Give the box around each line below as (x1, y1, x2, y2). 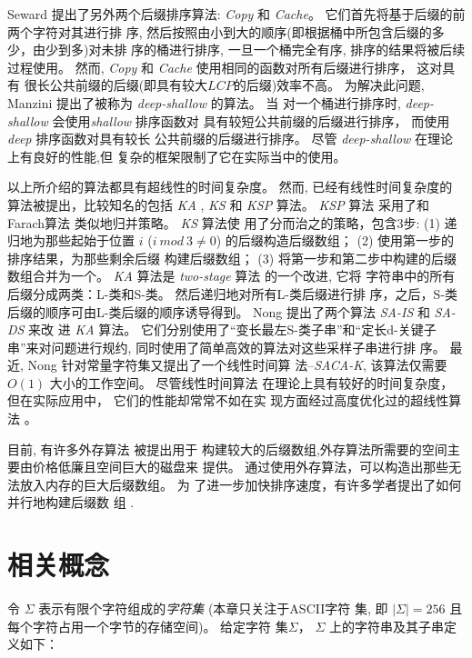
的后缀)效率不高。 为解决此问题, (233, 75, 425, 95)
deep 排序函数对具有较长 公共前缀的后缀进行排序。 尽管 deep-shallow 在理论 (7, 129, 454, 148)
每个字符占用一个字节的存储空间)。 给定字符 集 (7, 616, 288, 635)
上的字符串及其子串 (328, 616, 444, 635)
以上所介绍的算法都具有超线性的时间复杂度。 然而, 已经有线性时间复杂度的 (7, 177, 453, 196)
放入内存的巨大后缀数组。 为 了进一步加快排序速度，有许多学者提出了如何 (19, 474, 462, 493)
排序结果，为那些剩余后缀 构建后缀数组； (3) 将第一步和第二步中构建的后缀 (7, 248, 457, 267)
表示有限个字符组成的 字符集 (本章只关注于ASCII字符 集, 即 (38, 599, 388, 618)
